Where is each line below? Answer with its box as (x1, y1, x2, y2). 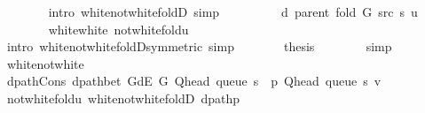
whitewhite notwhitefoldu (48, 19, 189, 38)
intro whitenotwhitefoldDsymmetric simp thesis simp (6, 37, 392, 56)
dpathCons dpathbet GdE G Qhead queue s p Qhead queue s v (6, 72, 382, 90)
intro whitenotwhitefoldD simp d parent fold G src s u (48, 3, 418, 20)
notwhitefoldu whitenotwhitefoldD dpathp (6, 88, 240, 107)
